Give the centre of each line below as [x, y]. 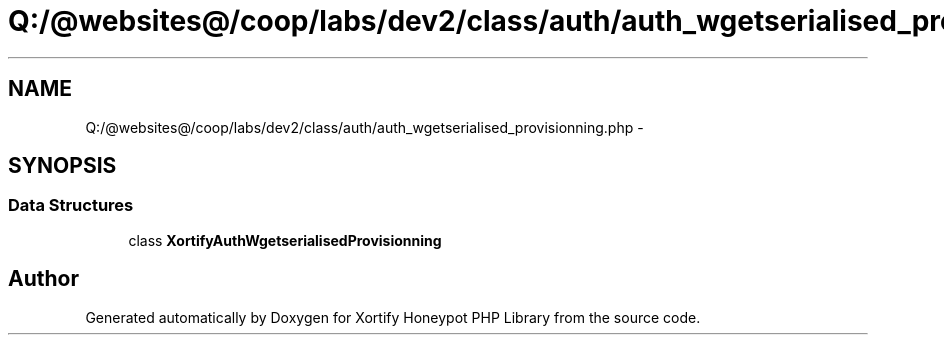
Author [43, 279]
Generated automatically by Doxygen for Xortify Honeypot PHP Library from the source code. [393, 317]
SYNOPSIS [62, 166]
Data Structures [71, 205]
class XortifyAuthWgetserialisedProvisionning [285, 240]
